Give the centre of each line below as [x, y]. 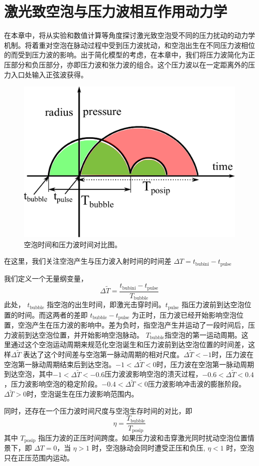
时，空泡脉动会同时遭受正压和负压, [149, 448]
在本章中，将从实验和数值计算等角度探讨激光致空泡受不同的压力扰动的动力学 [129, 35]
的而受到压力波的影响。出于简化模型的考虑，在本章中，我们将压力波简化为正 [129, 55]
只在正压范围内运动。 [39, 458]
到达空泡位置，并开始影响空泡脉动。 [84, 334]
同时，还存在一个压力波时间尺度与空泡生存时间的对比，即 [98, 410]
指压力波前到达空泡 [213, 304]
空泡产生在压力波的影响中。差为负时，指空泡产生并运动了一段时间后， [133, 325]
